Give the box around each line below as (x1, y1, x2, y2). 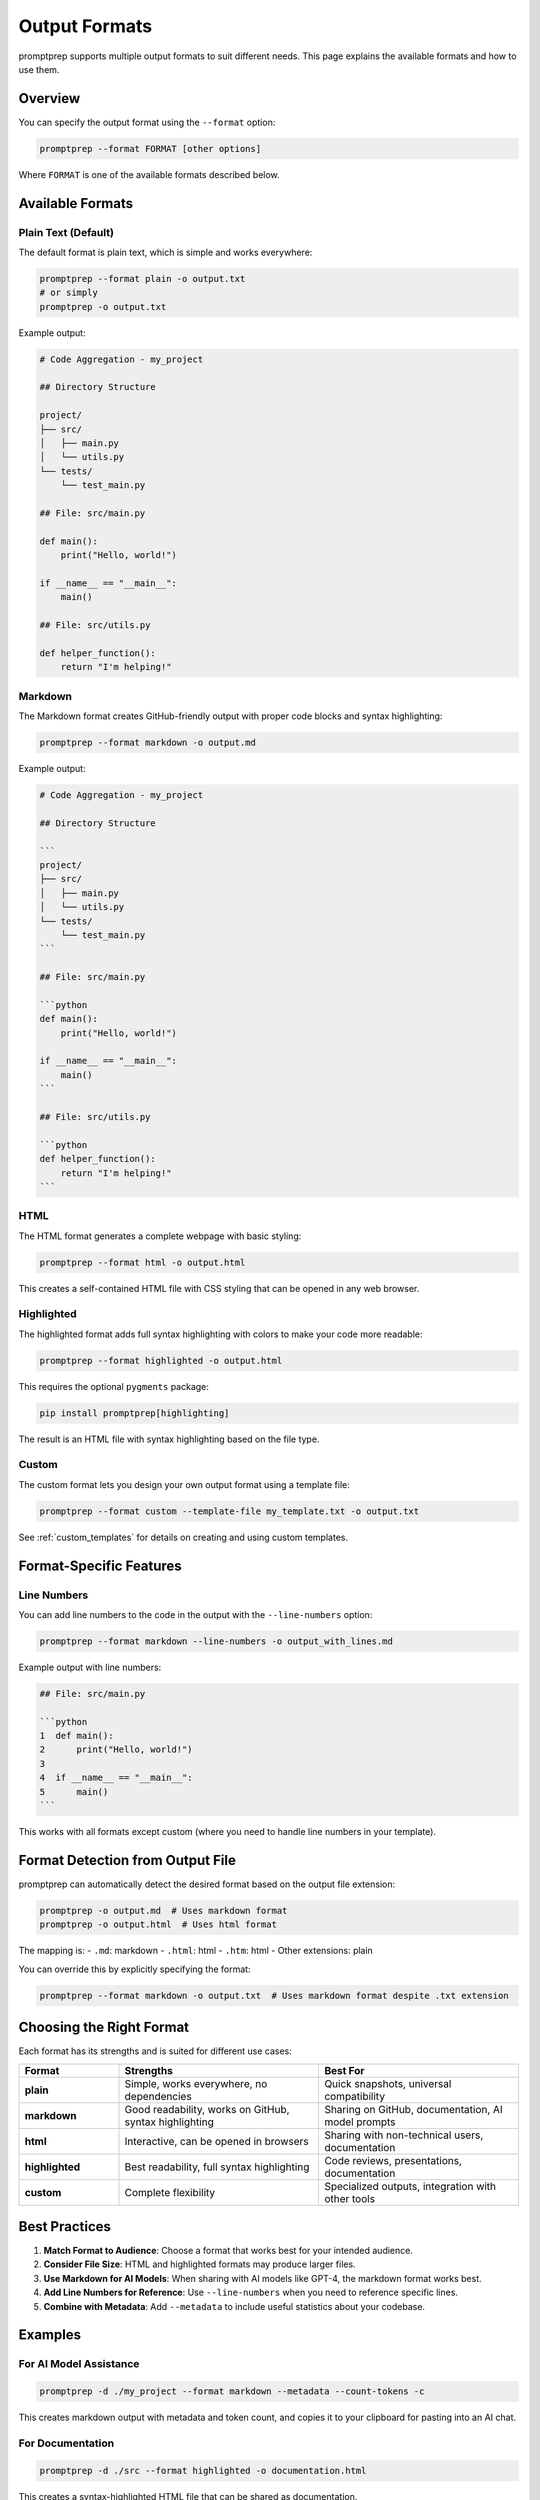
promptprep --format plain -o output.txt (39, 273, 246, 284)
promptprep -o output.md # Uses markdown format (39, 1905, 288, 1916)
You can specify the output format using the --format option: (18, 116, 276, 128)
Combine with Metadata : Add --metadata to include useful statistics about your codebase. (43, 2300, 425, 2312)
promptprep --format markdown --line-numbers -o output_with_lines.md (39, 1635, 394, 1647)
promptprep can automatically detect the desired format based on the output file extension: (18, 1878, 395, 1890)
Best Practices (18, 2218, 112, 2235)
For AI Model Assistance (18, 2357, 140, 2371)
